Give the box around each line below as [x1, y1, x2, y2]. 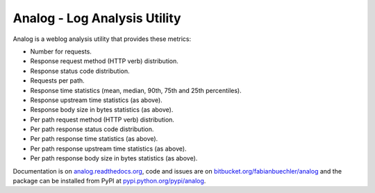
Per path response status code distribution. [30, 125, 154, 133]
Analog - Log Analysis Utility [12, 10, 181, 26]
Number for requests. [30, 47, 92, 56]
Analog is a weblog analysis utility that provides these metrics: [12, 35, 192, 43]
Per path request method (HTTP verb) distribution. [30, 115, 175, 124]
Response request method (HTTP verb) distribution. [30, 57, 178, 65]
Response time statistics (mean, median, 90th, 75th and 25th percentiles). [30, 86, 242, 94]
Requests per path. [30, 76, 85, 85]
